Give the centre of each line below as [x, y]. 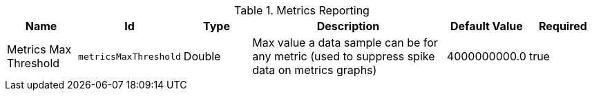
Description [348, 26]
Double [202, 56]
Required [563, 26]
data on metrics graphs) [315, 70]
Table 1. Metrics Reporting [302, 10]
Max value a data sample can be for [345, 43]
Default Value [486, 26]
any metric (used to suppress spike [344, 56]
